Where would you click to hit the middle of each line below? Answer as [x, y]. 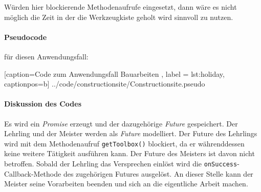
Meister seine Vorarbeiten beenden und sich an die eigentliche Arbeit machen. [126, 184]
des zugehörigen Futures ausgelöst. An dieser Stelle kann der [158, 173]
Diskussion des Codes [43, 104]
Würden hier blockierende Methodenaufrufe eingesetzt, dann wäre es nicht [121, 7]
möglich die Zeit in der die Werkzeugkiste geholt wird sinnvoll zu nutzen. [119, 17]
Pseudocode [26, 37]
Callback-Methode [33, 173]
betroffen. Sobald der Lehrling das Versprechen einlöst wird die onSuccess [121, 163]
